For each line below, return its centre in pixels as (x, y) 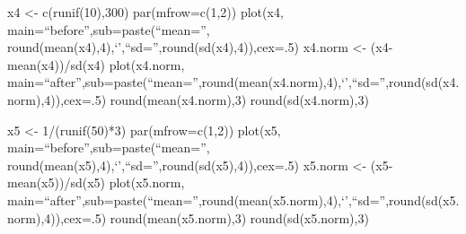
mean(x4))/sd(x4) (56, 64)
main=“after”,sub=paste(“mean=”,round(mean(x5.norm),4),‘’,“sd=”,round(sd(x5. (233, 199)
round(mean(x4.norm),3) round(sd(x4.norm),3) (239, 99)
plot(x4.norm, (147, 64)
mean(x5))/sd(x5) (56, 182)
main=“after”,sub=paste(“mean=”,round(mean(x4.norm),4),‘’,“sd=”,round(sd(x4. (233, 82)
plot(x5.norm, (147, 182)
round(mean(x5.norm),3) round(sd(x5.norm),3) (239, 217)
